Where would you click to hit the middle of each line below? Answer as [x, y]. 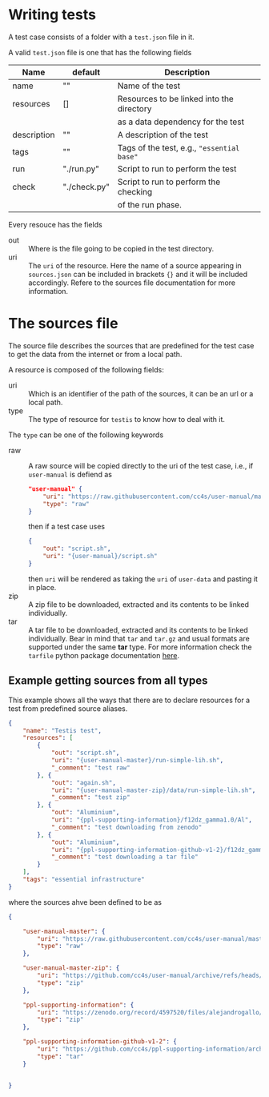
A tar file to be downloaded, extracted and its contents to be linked [138, 629]
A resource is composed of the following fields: [86, 369]
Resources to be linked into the [175, 98]
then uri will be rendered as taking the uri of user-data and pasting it [143, 579]
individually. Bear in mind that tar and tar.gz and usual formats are [139, 638]
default [86, 72]
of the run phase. [149, 204]
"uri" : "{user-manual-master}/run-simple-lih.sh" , [137, 761]
